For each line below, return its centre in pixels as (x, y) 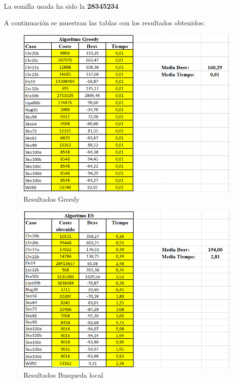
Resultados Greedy (52, 199)
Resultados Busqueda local (63, 374)
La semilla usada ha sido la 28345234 (61, 6)
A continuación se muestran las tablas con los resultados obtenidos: (105, 22)
